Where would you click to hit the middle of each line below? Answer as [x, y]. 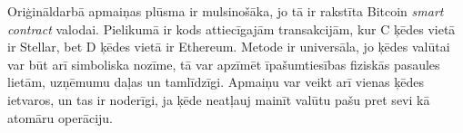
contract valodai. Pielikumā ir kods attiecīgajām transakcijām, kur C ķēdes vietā [231, 28]
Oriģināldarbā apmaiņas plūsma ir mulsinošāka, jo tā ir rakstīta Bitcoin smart [226, 11]
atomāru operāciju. [60, 117]
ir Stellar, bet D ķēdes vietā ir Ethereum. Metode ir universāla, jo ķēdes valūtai [229, 47]
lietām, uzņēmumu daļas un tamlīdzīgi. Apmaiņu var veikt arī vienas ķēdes [216, 82]
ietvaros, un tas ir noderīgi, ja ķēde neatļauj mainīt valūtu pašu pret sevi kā [219, 99]
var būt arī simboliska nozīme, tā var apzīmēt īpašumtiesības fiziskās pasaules [224, 64]
